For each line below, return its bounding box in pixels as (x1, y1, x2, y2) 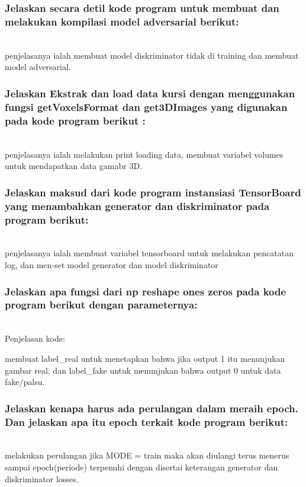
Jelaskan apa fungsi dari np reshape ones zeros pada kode (5, 284, 286, 298)
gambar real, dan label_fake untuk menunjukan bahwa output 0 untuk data (5, 364, 281, 376)
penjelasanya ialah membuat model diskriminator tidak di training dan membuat (5, 49, 299, 61)
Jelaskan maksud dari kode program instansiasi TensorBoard (5, 184, 301, 199)
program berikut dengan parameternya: (5, 297, 198, 312)
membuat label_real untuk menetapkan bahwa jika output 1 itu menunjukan (5, 352, 285, 364)
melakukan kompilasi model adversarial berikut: (5, 14, 239, 28)
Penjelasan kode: (5, 332, 65, 345)
